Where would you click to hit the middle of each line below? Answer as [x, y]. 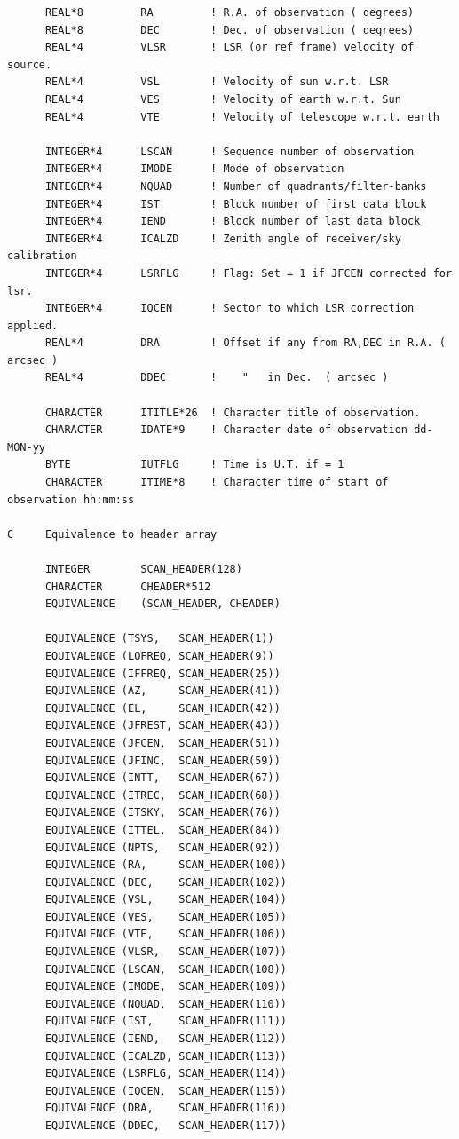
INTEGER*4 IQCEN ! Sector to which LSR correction [229, 308]
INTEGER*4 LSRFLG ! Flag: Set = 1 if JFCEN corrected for [249, 273]
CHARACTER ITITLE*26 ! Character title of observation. [233, 412]
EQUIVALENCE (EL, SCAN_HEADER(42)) [162, 708]
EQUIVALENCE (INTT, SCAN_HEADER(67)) [162, 778]
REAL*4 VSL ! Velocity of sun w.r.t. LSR [217, 82]
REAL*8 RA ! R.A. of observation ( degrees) [229, 12]
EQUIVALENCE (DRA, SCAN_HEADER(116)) [166, 1108]
